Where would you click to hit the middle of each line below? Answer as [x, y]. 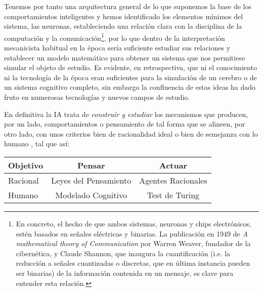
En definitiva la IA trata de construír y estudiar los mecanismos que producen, [126, 114]
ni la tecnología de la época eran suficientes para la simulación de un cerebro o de [130, 77]
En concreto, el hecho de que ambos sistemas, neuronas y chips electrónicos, [134, 223]
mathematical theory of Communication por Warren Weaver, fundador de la [133, 243]
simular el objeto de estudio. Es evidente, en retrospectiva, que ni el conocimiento [130, 67]
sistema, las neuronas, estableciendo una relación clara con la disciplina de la [123, 26]
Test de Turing [173, 195]
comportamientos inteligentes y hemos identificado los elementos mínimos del [124, 16]
